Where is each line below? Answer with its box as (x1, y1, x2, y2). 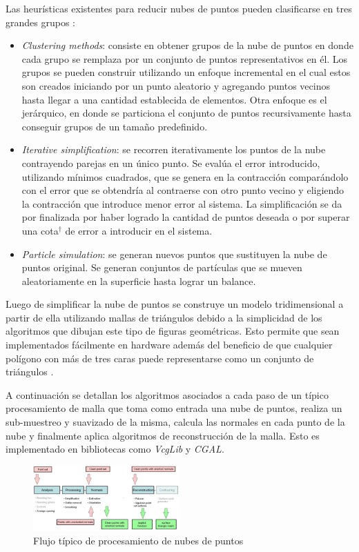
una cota (21, 223, 59, 237)
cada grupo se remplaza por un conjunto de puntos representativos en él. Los (21, 51, 348, 66)
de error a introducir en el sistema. (65, 223, 213, 237)
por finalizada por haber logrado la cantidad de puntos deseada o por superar (21, 210, 350, 224)
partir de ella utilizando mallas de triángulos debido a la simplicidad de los (6, 310, 322, 324)
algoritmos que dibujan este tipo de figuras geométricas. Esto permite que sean (6, 324, 340, 338)
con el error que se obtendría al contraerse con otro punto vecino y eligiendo (21, 183, 345, 197)
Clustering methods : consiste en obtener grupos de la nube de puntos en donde (21, 38, 353, 52)
